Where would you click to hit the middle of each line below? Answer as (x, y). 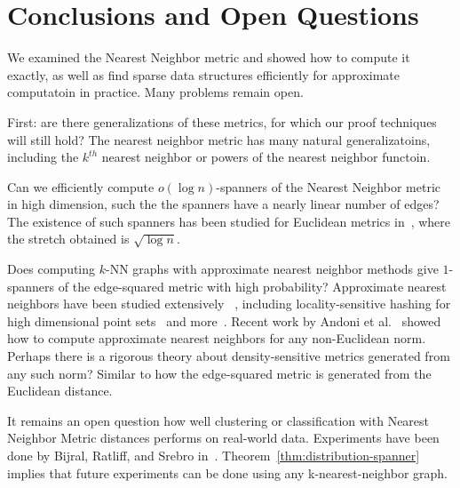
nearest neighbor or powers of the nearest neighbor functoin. (266, 157)
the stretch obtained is (68, 239)
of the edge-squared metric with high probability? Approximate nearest (252, 286)
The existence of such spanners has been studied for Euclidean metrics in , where (229, 221)
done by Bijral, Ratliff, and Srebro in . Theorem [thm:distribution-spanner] (214, 455)
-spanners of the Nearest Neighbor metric (328, 186)
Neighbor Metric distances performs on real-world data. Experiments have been (223, 438)
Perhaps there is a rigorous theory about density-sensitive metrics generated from (229, 356)
